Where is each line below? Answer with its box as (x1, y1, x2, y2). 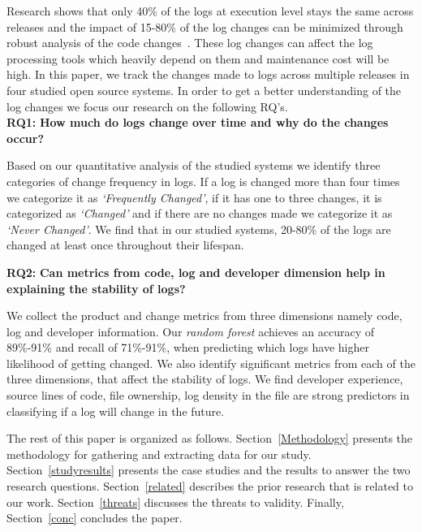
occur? (6, 129, 44, 146)
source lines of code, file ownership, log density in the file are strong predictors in (6, 387, 410, 404)
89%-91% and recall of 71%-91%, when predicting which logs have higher (6, 339, 370, 356)
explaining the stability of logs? (6, 279, 186, 296)
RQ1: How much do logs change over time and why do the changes (6, 114, 389, 131)
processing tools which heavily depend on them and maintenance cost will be (6, 50, 390, 67)
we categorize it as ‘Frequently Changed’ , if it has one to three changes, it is (6, 188, 382, 205)
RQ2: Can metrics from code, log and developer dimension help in (6, 263, 385, 280)
